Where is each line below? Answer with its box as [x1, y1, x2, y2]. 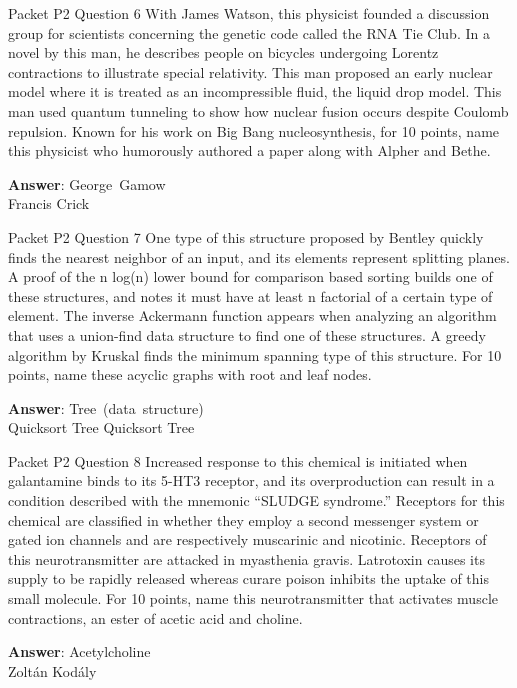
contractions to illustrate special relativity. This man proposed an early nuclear [8, 61, 493, 82]
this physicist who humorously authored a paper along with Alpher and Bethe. [8, 140, 491, 161]
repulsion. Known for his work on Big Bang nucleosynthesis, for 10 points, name [8, 120, 500, 141]
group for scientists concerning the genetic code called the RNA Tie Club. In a [8, 22, 490, 43]
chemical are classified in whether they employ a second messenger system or [8, 509, 479, 530]
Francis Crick [8, 193, 90, 214]
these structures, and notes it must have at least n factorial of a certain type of [8, 285, 493, 306]
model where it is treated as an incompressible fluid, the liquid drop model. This [8, 81, 502, 102]
